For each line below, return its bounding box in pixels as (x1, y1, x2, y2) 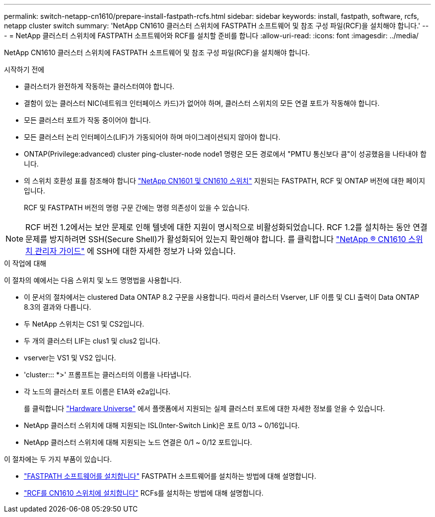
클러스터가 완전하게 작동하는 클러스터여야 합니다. (24, 82, 175, 90)
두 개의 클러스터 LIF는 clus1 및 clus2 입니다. (24, 337, 160, 345)
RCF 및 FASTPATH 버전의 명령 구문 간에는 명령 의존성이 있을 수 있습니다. (24, 203, 250, 212)
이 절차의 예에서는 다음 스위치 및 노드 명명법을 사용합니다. (4, 276, 182, 284)
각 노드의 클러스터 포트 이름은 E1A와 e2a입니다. (24, 387, 170, 396)
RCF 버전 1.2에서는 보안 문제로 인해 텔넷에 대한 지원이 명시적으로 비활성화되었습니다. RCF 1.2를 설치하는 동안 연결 (25, 222, 428, 232)
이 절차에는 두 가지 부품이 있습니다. (4, 455, 112, 463)
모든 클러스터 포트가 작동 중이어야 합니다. (24, 116, 151, 124)
